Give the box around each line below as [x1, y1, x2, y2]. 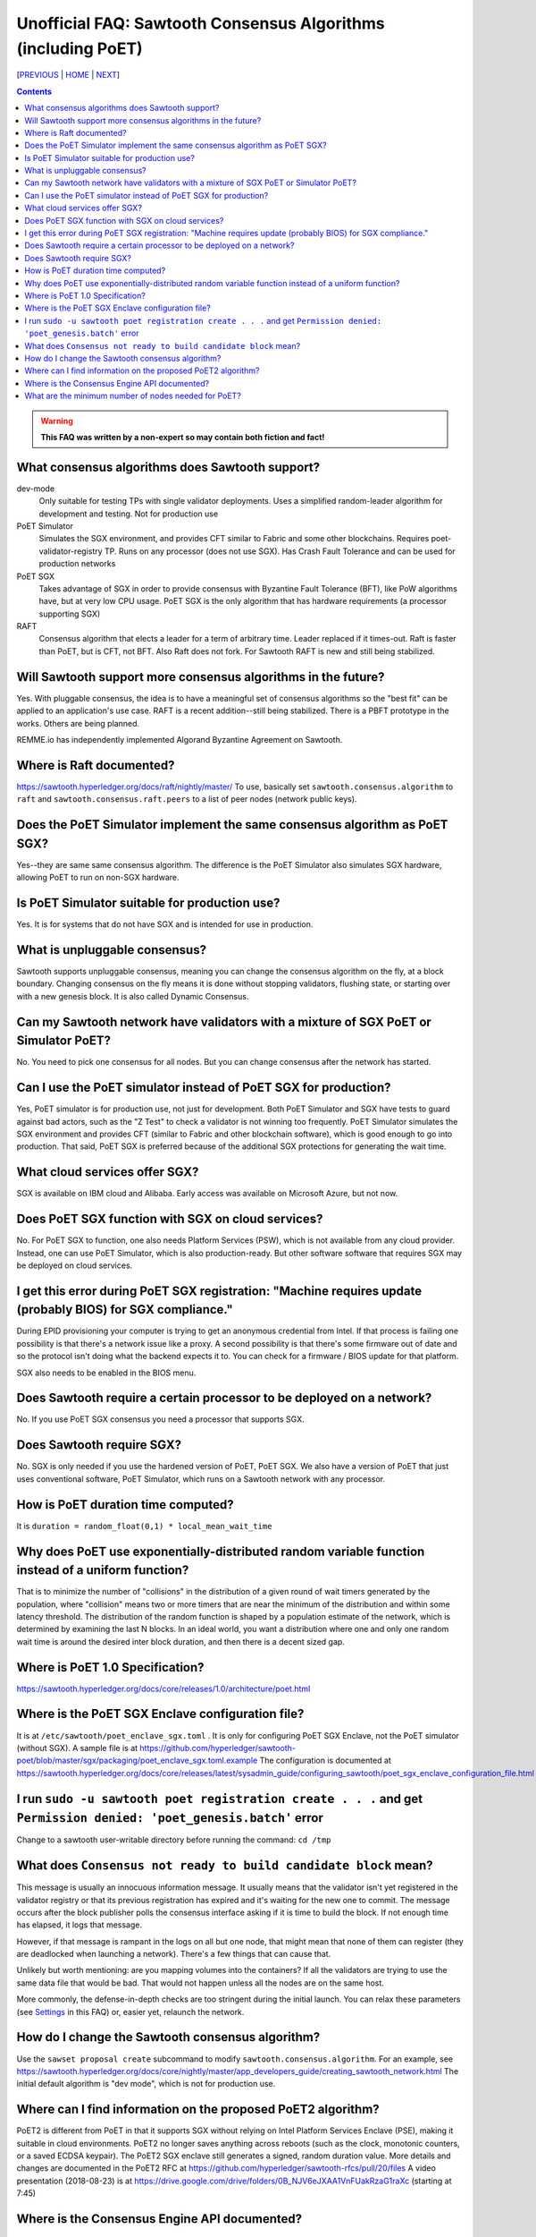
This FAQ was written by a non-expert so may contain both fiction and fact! [40, 431, 325, 442]
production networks [38, 558, 116, 569]
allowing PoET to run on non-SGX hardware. [16, 872, 180, 883]
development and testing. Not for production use [38, 508, 219, 519]
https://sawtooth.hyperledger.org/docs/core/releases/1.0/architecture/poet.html [16, 1683, 311, 1694]
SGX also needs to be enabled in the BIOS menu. [16, 1367, 197, 1378]
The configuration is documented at [259, 1755, 392, 1766]
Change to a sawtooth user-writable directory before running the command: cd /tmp [16, 1834, 331, 1845]
